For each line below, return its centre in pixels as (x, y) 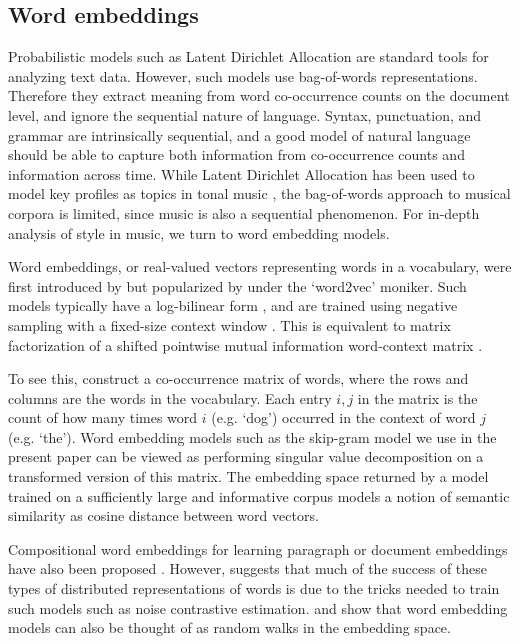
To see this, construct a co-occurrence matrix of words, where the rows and (238, 378)
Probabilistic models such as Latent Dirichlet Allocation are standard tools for (248, 56)
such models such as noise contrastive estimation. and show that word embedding (258, 607)
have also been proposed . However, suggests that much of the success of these (248, 568)
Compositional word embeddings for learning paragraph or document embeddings (258, 548)
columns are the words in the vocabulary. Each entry (170, 397)
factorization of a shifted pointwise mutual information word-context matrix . (245, 344)
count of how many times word (103, 417)
